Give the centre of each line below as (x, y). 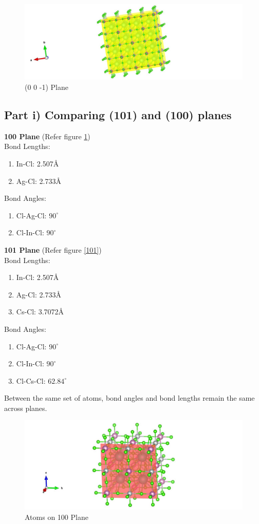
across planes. (26, 408)
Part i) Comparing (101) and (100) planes (118, 114)
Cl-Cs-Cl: (31, 380)
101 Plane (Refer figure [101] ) (53, 249)
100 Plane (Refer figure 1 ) (47, 136)
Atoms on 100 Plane (57, 517)
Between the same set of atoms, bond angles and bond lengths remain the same (129, 398)
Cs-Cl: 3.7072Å (40, 312)
